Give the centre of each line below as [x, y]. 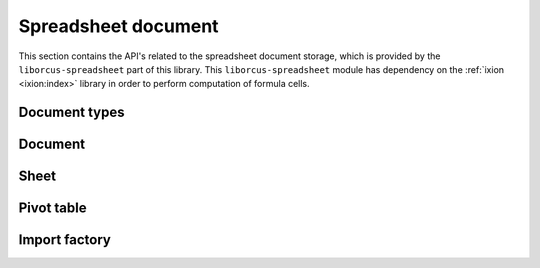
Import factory [65, 240]
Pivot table [52, 208]
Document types [71, 112]
